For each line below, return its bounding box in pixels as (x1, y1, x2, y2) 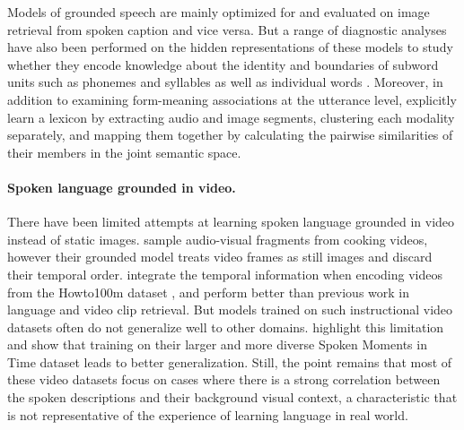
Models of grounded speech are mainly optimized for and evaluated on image (7, 3, 430, 21)
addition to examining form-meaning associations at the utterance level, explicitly (7, 90, 457, 108)
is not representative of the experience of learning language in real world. (7, 405, 408, 424)
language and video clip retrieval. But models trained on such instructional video (7, 300, 453, 319)
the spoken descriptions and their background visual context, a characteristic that (7, 388, 458, 407)
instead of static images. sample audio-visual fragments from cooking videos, (7, 229, 428, 248)
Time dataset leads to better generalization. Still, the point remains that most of (7, 352, 452, 371)
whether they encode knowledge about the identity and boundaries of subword (7, 55, 439, 73)
